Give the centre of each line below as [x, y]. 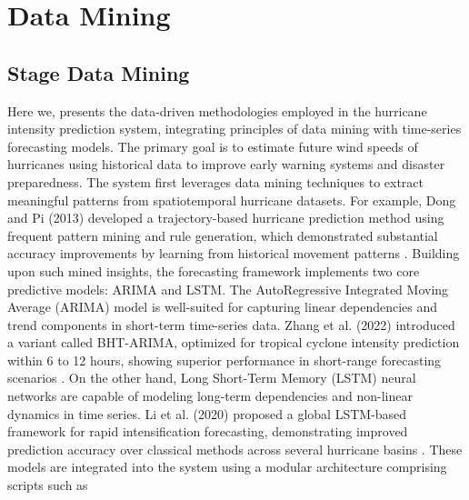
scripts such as [48, 485]
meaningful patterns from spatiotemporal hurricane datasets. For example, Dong [232, 200]
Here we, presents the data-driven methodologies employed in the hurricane [217, 110]
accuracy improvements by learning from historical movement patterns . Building [234, 253]
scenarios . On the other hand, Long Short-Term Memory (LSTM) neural [212, 378]
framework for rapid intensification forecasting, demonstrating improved [208, 431]
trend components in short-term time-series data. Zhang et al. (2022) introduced [231, 324]
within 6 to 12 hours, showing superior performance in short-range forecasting [225, 360]
